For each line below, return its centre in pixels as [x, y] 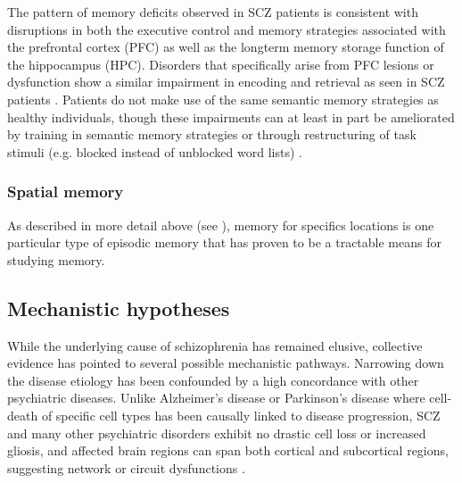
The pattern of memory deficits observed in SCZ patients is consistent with [213, 12]
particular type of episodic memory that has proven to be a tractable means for [224, 242]
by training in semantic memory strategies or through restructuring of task [212, 134]
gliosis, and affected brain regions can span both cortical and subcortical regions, [228, 450]
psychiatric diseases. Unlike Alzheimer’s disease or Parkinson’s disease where [216, 398]
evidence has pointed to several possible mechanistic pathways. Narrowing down [226, 363]
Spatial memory [66, 192]
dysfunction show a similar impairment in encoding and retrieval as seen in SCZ [226, 82]
